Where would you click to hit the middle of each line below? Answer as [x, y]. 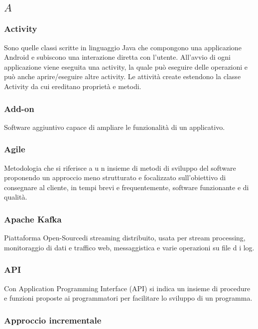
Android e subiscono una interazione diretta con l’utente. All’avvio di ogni [117, 57]
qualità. [16, 197]
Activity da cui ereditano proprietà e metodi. [73, 86]
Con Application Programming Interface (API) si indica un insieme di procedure [127, 288]
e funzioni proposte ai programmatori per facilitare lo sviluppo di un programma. [128, 298]
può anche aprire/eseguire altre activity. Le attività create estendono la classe [123, 76]
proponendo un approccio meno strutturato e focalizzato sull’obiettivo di [115, 177]
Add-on [19, 108]
